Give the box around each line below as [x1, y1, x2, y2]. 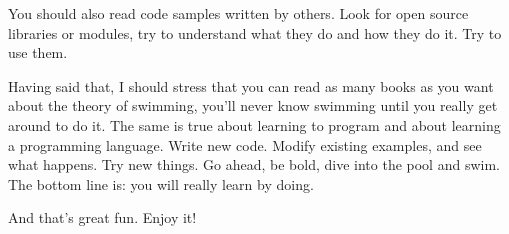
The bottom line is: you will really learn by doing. [8, 173, 314, 194]
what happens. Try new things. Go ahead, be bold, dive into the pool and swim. [8, 154, 500, 175]
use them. [8, 42, 68, 63]
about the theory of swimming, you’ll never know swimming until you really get [8, 95, 498, 116]
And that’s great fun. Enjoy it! [8, 207, 197, 228]
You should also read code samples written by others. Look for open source [8, 3, 469, 23]
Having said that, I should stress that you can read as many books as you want [8, 75, 494, 96]
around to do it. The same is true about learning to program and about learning [8, 114, 501, 135]
